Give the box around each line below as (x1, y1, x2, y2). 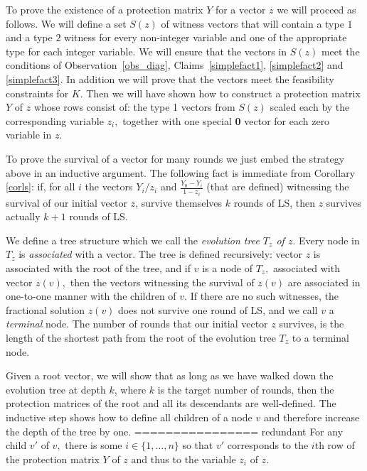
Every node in (298, 232, 360, 247)
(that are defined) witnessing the (206, 179, 349, 194)
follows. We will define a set (6, 16, 127, 31)
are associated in (287, 274, 361, 289)
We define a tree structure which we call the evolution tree (6, 232, 260, 247)
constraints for (6, 85, 69, 100)
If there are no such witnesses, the (190, 288, 339, 303)
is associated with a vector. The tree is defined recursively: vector (18, 247, 302, 261)
